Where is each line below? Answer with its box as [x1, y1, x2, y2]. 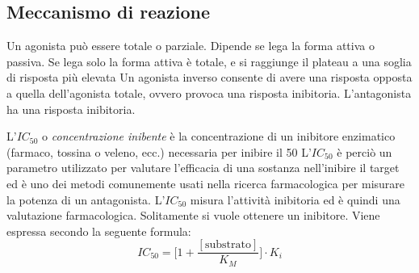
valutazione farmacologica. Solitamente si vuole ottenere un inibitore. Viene [6, 207, 380, 224]
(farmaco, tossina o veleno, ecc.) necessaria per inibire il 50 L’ [6, 143, 312, 160]
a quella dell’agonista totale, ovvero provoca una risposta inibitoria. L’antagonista [6, 84, 412, 101]
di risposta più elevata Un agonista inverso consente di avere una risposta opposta [6, 69, 413, 86]
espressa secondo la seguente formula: [6, 222, 191, 239]
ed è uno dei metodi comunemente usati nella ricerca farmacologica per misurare [6, 174, 405, 191]
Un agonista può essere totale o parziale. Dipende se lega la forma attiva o [6, 37, 375, 54]
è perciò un [337, 143, 392, 160]
